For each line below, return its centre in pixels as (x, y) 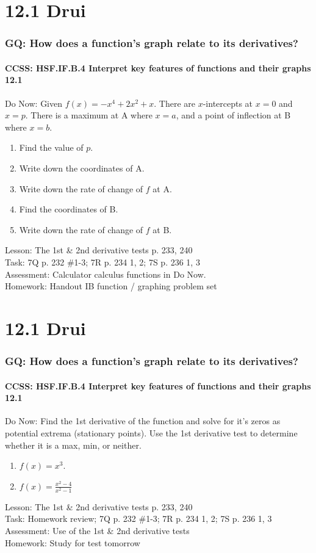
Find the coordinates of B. (69, 209)
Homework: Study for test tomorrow (73, 542)
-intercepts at (228, 103)
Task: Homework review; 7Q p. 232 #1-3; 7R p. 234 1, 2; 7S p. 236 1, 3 (138, 519)
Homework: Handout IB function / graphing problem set (111, 286)
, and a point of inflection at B (233, 115)
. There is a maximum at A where (89, 115)
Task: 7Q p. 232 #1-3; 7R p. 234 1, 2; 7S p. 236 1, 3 (102, 262)
